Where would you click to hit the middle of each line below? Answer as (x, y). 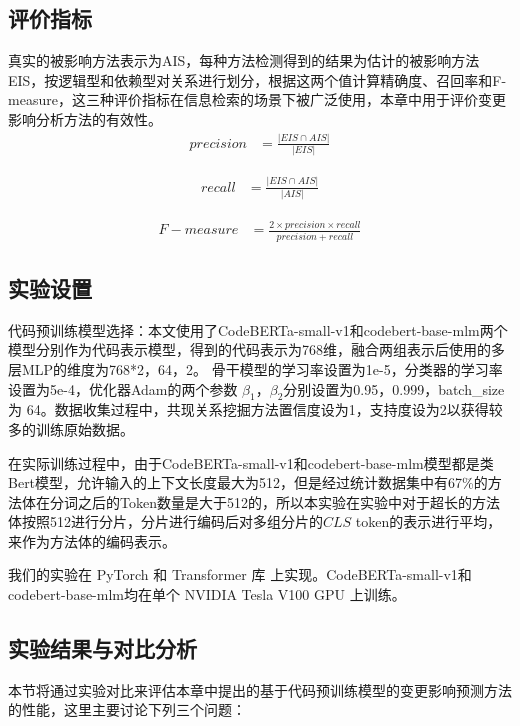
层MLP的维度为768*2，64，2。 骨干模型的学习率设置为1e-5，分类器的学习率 (255, 368)
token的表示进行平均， (428, 521)
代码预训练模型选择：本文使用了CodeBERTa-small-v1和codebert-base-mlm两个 (258, 329)
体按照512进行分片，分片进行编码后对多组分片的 (165, 521)
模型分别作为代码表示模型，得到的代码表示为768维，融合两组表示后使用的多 (256, 349)
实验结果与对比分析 (102, 648)
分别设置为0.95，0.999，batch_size (394, 388)
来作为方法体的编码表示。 (92, 540)
